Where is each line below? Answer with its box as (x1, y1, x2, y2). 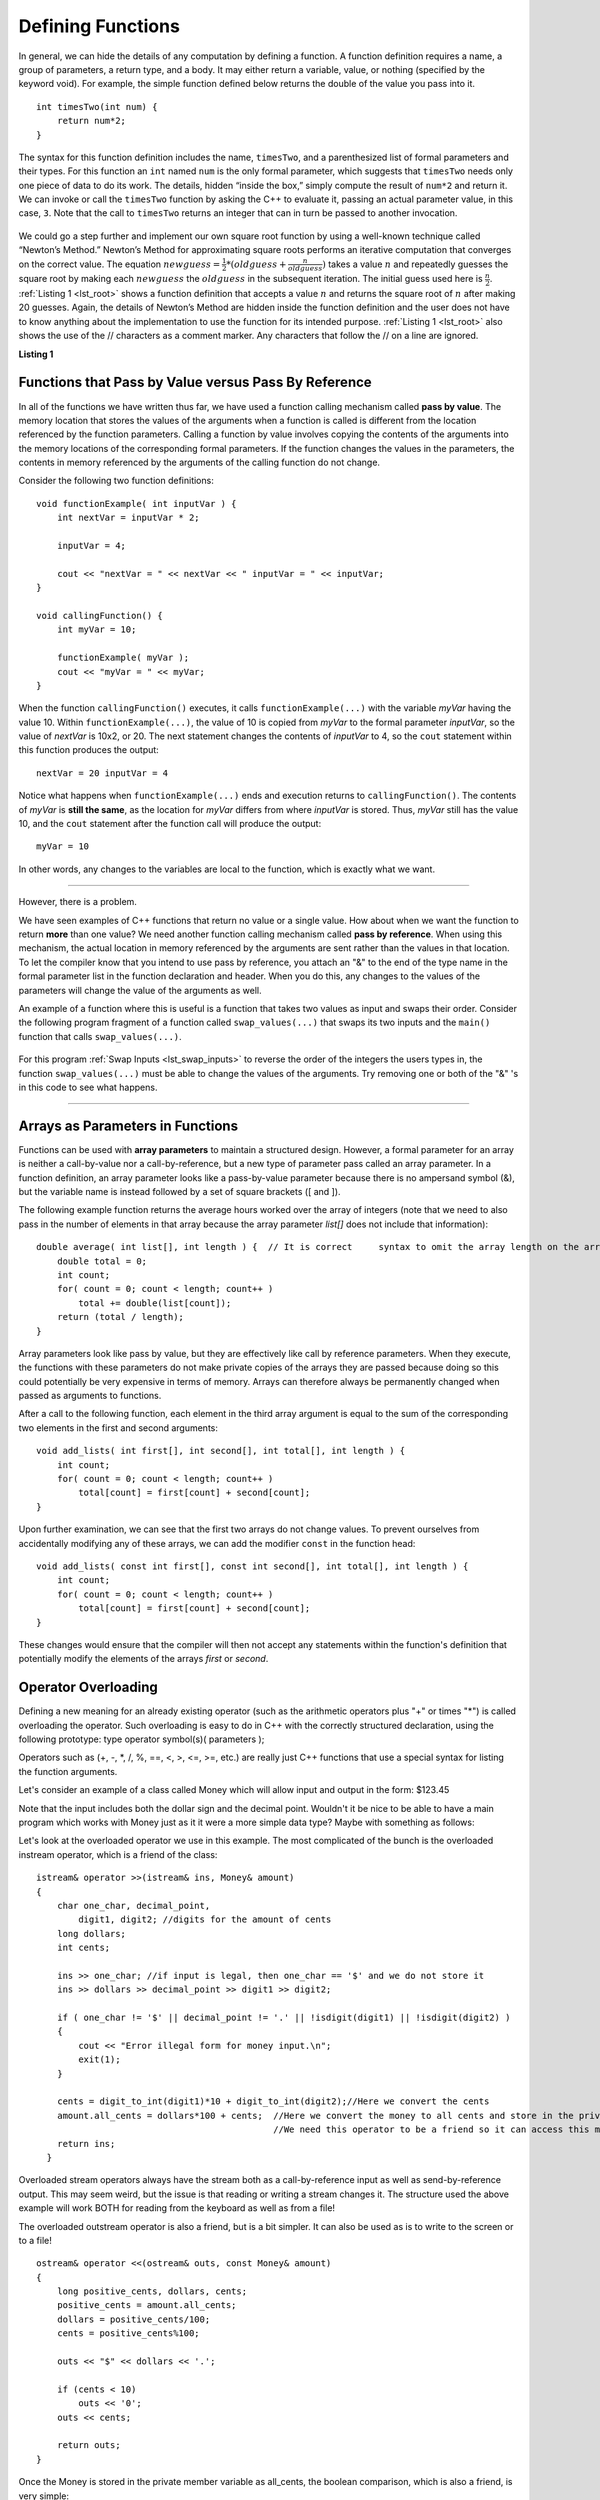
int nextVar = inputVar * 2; (56, 512, 200, 524)
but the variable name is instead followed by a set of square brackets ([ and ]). (18, 1185, 341, 1197)
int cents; (56, 1942, 111, 1954)
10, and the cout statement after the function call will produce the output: (18, 818, 322, 830)
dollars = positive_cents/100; (56, 2313, 211, 2325)
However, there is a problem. (18, 896, 137, 908)
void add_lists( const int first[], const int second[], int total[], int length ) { (36, 1560, 469, 1572)
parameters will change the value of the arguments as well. (18, 984, 262, 996)
